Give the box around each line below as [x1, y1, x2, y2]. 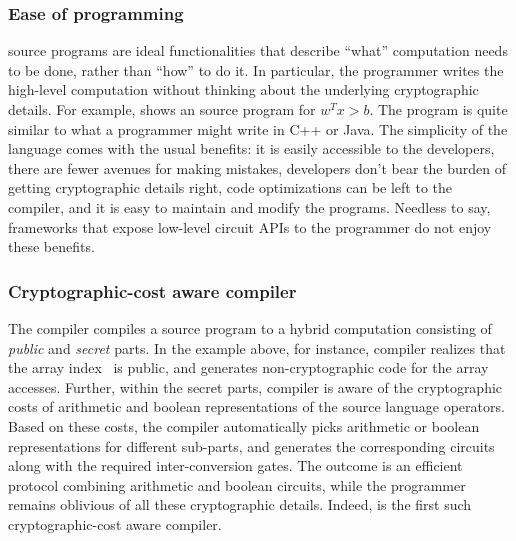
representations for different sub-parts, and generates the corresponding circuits [8, 435, 495, 456]
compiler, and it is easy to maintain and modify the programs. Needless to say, [8, 196, 491, 217]
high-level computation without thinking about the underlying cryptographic [8, 79, 479, 100]
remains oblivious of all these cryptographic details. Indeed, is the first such [8, 494, 472, 515]
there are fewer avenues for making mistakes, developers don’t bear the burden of [8, 157, 506, 178]
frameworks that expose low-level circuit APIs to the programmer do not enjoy [8, 216, 492, 237]
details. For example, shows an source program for [8, 99, 316, 119]
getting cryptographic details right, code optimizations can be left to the [8, 177, 453, 198]
